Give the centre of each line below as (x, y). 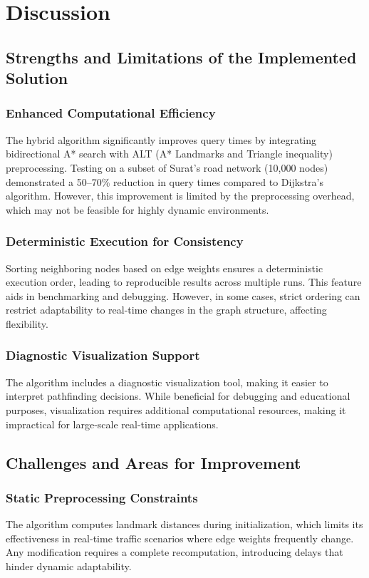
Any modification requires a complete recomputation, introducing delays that (175, 552)
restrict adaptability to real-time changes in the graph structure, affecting (166, 310)
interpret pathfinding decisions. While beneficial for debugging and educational (178, 396)
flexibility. (27, 323)
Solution (37, 78)
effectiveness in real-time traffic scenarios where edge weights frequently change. (180, 538)
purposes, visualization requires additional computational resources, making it (176, 409)
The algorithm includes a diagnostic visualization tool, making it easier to (167, 382)
